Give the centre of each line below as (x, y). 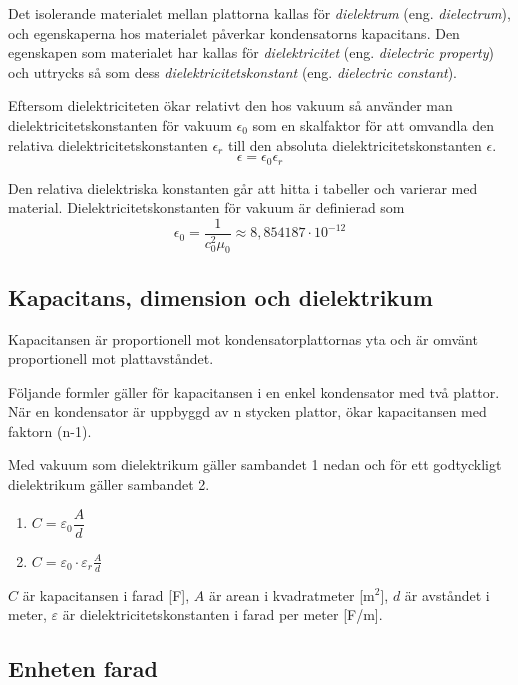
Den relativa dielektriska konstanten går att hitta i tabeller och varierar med (243, 187)
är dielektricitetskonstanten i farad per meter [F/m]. (222, 614)
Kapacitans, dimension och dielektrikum (220, 296)
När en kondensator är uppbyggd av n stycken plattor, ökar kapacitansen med (247, 411)
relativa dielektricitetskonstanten (108, 144)
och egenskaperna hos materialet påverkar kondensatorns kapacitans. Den (234, 32)
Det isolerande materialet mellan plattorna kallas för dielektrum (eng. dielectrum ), (259, 13)
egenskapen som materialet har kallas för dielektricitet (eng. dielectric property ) (251, 52)
